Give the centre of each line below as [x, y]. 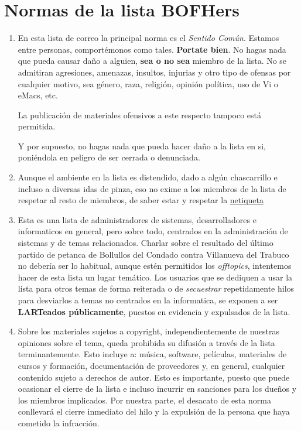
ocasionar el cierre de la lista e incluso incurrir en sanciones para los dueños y [157, 389]
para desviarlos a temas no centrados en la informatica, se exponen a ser [148, 300]
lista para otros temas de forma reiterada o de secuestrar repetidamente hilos [156, 288]
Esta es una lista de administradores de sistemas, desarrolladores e [137, 219]
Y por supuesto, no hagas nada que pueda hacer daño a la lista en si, [142, 146]
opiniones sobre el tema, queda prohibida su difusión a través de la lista [146, 342]
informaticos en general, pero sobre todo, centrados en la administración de [153, 231]
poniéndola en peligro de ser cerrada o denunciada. [109, 157]
